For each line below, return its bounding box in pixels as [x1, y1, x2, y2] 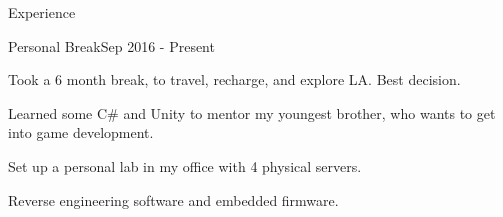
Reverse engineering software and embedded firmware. [8, 189, 339, 210]
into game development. [8, 122, 154, 143]
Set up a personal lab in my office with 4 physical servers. [8, 155, 362, 176]
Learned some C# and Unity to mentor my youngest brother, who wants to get [8, 102, 496, 123]
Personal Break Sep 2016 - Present [8, 35, 215, 56]
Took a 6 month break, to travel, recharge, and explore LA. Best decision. [8, 69, 461, 90]
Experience [8, 2, 76, 22]
